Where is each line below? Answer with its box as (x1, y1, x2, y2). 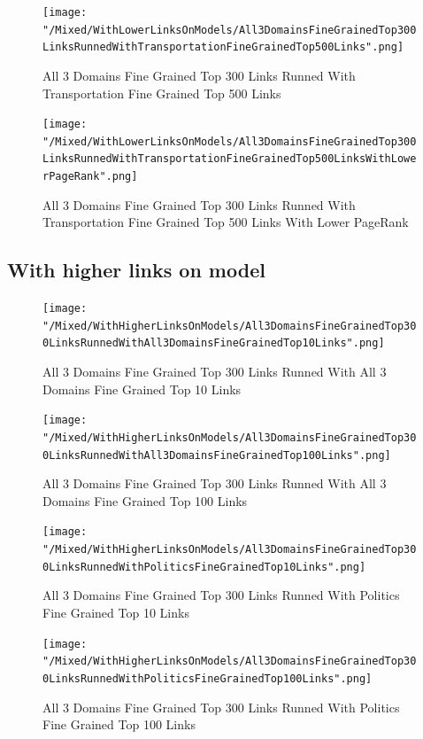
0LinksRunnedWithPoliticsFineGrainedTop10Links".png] (42, 560, 366, 573)
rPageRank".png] (42, 170, 138, 183)
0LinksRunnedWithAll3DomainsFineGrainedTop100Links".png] (42, 448, 391, 462)
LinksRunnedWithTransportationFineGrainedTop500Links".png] (42, 41, 404, 54)
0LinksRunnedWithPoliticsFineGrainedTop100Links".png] (42, 672, 373, 685)
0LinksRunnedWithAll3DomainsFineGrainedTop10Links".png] (42, 337, 385, 350)
